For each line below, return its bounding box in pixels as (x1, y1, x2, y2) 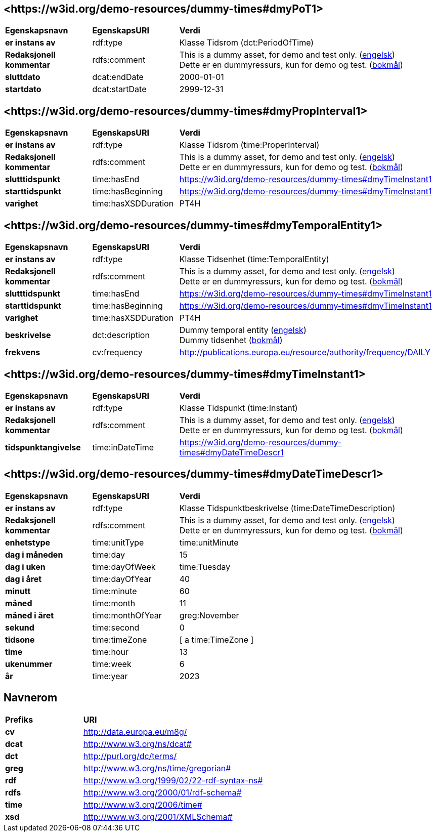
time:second (92, 622, 140, 633)
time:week (92, 658, 132, 669)
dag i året (5, 573, 42, 584)
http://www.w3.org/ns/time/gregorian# (83, 763, 231, 773)
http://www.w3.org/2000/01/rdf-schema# (83, 787, 242, 798)
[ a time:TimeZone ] (179, 634, 254, 645)
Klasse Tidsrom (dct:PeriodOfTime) (179, 37, 314, 48)
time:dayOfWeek (92, 561, 156, 572)
